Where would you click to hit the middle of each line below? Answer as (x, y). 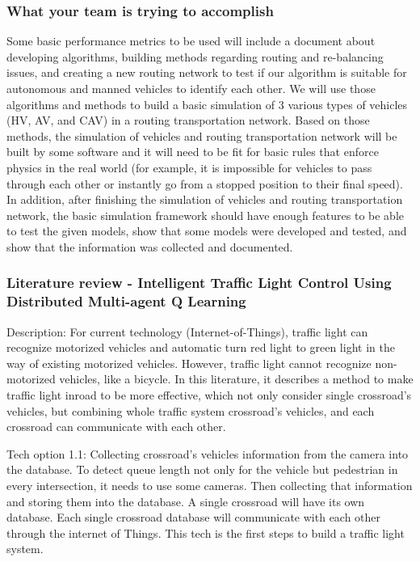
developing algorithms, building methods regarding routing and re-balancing (195, 56)
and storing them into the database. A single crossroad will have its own (186, 501)
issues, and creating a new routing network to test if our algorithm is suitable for (207, 72)
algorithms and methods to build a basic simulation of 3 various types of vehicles (207, 104)
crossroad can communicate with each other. (116, 427)
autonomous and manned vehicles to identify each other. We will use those (191, 88)
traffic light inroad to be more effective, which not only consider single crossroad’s (209, 395)
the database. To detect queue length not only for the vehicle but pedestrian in (202, 469)
